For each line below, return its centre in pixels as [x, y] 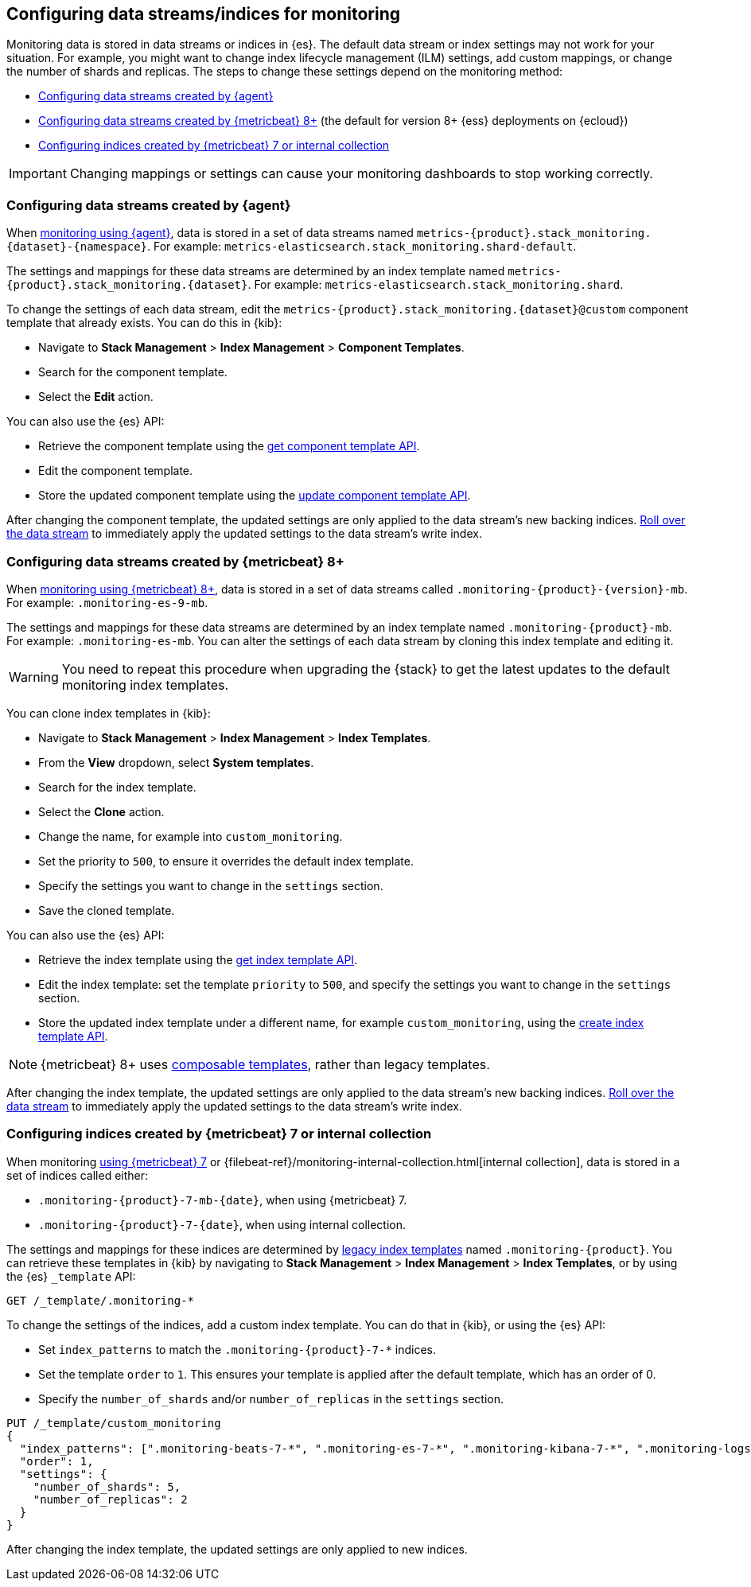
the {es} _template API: [71, 1276]
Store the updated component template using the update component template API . [255, 496]
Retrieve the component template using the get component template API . [229, 446]
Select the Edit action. [96, 397]
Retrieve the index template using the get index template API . [198, 959]
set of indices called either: [78, 1175]
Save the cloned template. [107, 910]
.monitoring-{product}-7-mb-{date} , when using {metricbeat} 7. [223, 1200]
